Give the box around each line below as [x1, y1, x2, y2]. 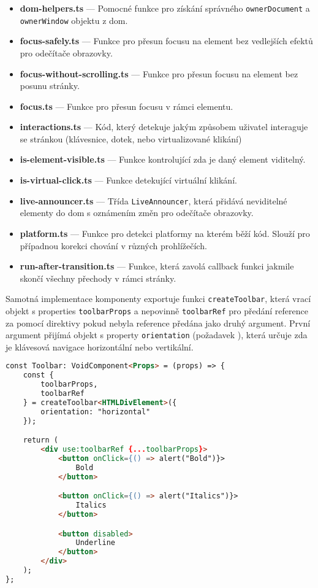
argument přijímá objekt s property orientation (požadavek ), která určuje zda [6, 328, 308, 341]
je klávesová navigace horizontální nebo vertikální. [6, 340, 194, 353]
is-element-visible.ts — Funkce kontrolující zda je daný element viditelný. [20, 153, 306, 166]
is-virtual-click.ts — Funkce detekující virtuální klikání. [20, 174, 237, 187]
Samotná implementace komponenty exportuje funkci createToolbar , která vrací [6, 292, 311, 305]
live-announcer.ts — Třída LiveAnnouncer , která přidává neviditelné [20, 194, 287, 207]
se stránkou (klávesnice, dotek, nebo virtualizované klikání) [20, 132, 242, 145]
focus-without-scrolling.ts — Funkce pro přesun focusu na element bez [20, 67, 298, 80]
